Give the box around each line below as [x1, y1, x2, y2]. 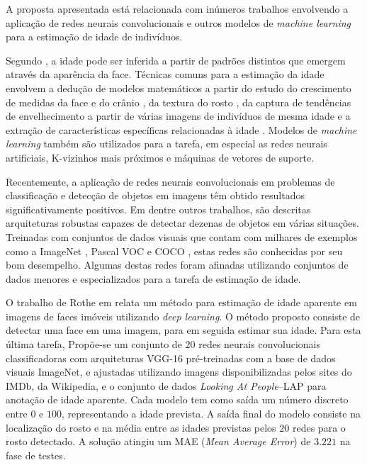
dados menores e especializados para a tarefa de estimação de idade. [6, 271, 301, 286]
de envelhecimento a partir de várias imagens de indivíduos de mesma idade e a [6, 108, 351, 123]
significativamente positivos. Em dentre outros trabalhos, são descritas [6, 201, 311, 216]
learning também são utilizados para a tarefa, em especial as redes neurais [6, 136, 327, 151]
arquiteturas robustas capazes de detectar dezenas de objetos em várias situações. [6, 215, 359, 230]
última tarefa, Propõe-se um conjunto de [6, 337, 182, 352]
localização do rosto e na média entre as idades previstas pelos [6, 420, 276, 435]
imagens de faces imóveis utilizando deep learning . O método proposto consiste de [6, 308, 361, 323]
